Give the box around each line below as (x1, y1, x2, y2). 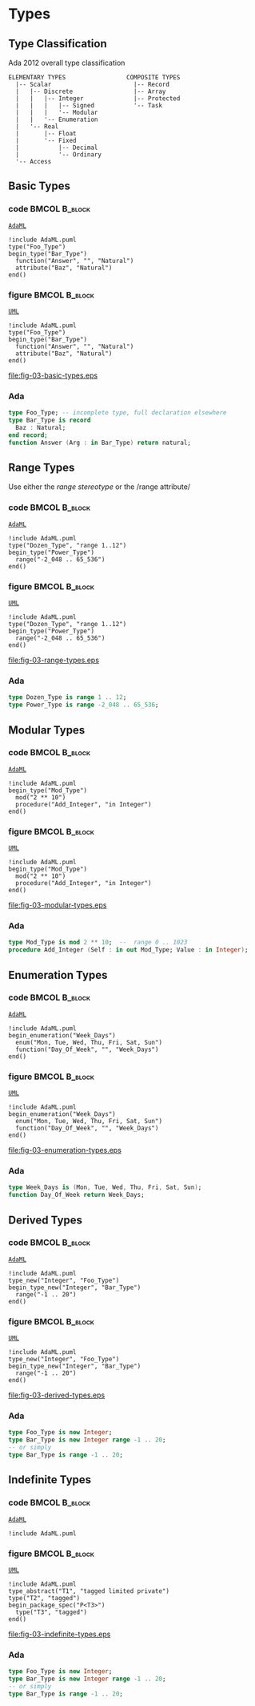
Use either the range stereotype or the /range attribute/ (8, 482, 190, 491)
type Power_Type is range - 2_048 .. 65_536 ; (8, 701, 159, 709)
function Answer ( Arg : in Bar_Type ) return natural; (8, 439, 192, 447)
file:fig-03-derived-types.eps (8, 1390, 106, 1400)
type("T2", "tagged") (8, 1594, 81, 1602)
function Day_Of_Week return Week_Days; (8, 1191, 145, 1199)
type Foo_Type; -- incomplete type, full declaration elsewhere (8, 409, 227, 417)
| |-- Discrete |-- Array (15, 87, 166, 95)
